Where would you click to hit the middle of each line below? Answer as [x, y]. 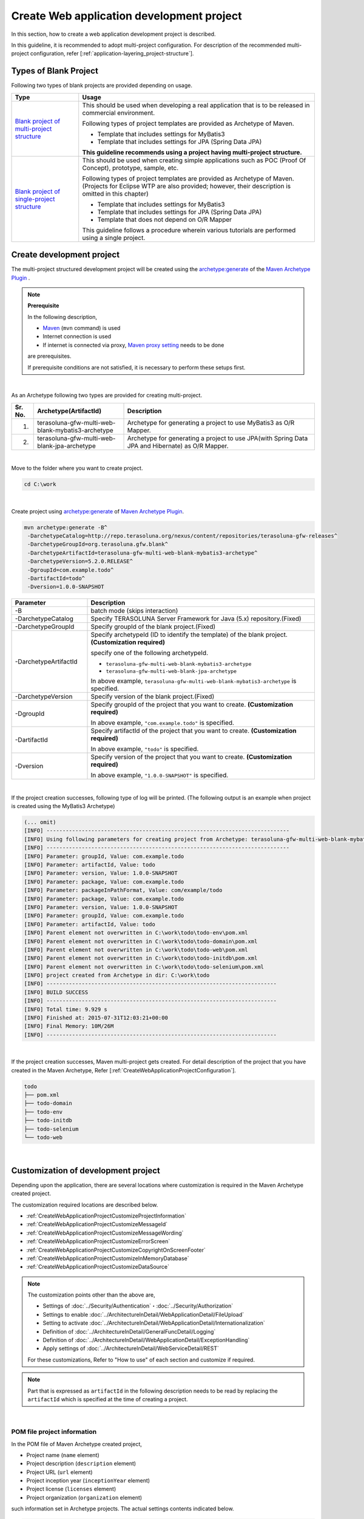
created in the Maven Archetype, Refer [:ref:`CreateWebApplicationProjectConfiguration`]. [124, 1070]
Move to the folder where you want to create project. [77, 468]
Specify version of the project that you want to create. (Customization [191, 757]
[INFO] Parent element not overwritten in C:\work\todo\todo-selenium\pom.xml [144, 967]
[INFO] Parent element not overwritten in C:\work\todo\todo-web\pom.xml [136, 950]
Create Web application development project [126, 16]
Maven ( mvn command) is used [82, 328]
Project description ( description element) [81, 1464]
